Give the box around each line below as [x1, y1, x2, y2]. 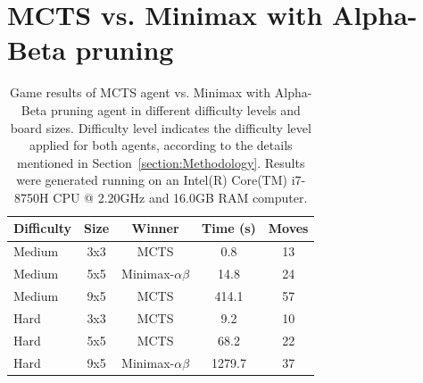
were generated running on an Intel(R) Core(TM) [16, 171, 287, 189]
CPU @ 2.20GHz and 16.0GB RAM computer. [53, 187, 308, 206]
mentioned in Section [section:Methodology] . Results [17, 153, 305, 171]
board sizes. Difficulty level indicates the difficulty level [10, 118, 311, 137]
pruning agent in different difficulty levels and [50, 100, 301, 119]
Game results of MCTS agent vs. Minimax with [10, 83, 271, 102]
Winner [131, 219, 179, 237]
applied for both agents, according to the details [29, 136, 293, 154]
